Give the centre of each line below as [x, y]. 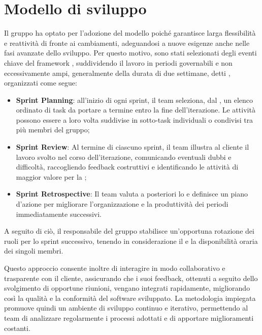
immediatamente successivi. [59, 214]
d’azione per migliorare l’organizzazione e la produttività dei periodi [122, 204]
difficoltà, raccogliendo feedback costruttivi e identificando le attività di [127, 167]
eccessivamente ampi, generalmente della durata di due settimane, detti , [117, 73]
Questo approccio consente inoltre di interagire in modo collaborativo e [115, 268]
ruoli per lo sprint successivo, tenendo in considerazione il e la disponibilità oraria [131, 241]
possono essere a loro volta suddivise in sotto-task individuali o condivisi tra [135, 119]
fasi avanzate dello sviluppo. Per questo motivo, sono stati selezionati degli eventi [130, 53]
